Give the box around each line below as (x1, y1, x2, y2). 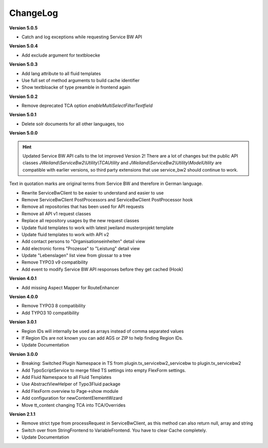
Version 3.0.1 (9, 319, 37, 325)
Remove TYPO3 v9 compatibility (21, 259, 88, 266)
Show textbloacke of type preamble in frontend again (21, 85, 131, 90)
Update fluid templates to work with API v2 (21, 231, 109, 237)
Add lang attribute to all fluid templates (21, 70, 101, 77)
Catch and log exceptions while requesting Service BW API (21, 34, 142, 40)
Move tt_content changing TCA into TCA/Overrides (21, 402, 126, 408)
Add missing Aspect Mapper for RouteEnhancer (21, 284, 119, 290)
